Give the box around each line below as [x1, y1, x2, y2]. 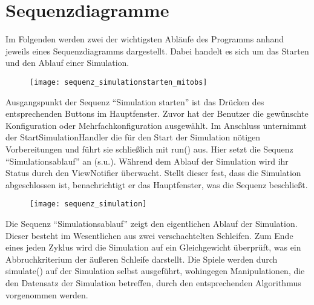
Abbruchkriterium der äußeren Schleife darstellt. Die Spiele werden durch [5, 252, 278, 265]
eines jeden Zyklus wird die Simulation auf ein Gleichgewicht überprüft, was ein [5, 241, 301, 254]
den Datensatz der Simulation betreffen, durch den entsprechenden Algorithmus [5, 276, 301, 289]
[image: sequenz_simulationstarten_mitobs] [30, 77, 208, 87]
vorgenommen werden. [5, 288, 88, 301]
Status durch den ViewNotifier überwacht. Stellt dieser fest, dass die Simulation [5, 166, 301, 179]
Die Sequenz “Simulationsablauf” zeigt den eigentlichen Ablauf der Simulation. [5, 217, 298, 229]
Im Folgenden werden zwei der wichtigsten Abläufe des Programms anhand [5, 33, 284, 45]
